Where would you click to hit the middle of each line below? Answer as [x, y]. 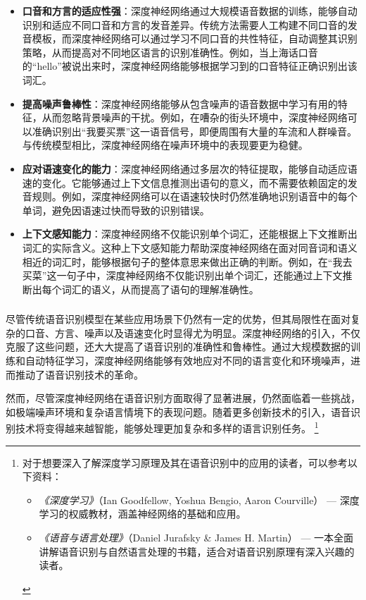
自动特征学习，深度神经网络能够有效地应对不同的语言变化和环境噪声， [188, 360]
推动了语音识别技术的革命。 [79, 374]
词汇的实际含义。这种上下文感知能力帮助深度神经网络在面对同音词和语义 [190, 247]
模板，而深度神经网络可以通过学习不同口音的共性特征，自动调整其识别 [195, 38]
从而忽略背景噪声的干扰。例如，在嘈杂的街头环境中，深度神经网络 [195, 117]
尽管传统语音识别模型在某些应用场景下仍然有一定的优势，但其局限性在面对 [178, 319]
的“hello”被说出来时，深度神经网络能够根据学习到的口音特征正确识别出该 [190, 66]
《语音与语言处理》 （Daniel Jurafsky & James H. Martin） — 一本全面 [196, 537]
